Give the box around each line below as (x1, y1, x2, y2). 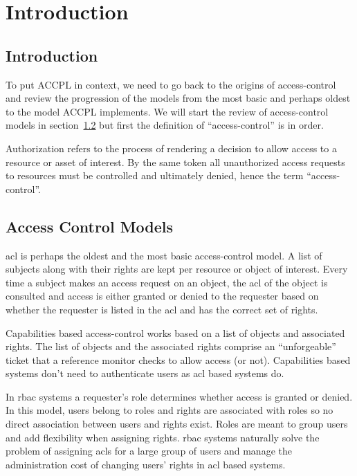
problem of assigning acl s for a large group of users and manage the (6, 443, 292, 458)
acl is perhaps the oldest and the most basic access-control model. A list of (6, 248, 322, 262)
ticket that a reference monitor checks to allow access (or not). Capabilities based (6, 352, 351, 367)
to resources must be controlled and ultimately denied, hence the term (6, 168, 304, 183)
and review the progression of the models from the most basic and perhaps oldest (6, 91, 351, 105)
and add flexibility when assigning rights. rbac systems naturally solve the (6, 430, 320, 444)
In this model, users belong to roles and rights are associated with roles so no (6, 403, 333, 417)
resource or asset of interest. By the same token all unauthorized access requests (6, 154, 345, 169)
